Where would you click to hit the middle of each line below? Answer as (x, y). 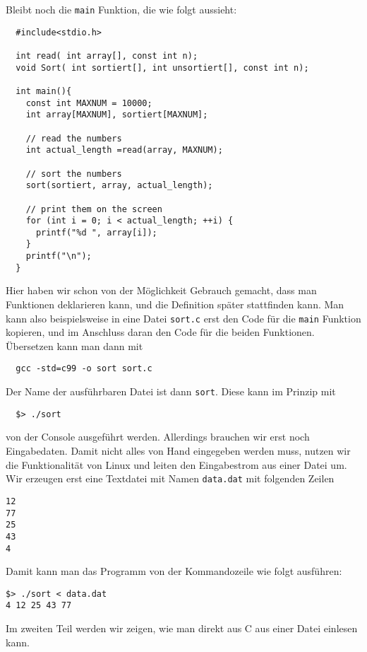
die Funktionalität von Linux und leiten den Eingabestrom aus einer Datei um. (176, 464)
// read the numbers (74, 138)
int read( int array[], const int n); (107, 56)
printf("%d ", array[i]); (96, 232)
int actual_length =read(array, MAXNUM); (124, 150)
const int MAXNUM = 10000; (89, 103)
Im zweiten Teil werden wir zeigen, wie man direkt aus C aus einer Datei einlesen (182, 628)
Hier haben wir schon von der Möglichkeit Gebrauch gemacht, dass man (161, 290)
